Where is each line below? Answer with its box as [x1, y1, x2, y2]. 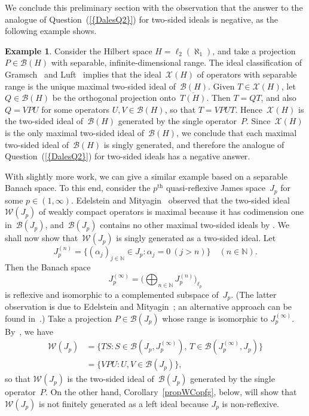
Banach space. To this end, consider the [5, 181, 151, 194]
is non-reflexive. [222, 397, 280, 409]
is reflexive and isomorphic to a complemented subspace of [5, 288, 219, 300]
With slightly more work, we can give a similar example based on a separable [5, 170, 287, 182]
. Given [208, 79, 235, 92]
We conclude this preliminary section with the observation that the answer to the [5, 1, 303, 13]
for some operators [41, 103, 109, 115]
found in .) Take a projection [5, 312, 112, 324]
